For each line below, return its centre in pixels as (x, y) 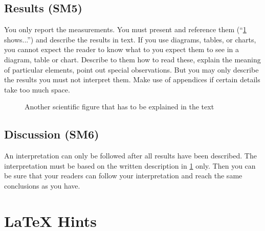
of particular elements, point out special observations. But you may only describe (131, 69)
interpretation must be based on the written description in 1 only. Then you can (130, 165)
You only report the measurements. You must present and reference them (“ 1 (125, 29)
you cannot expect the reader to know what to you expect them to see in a (122, 49)
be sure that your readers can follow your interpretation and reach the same (123, 176)
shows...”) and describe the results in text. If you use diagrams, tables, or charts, (130, 39)
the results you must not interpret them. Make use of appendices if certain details (132, 79)
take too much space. (37, 89)
